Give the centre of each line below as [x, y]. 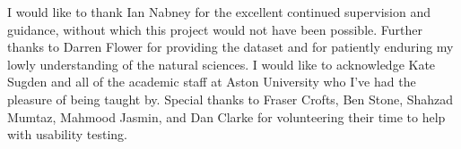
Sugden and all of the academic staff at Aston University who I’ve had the [212, 82]
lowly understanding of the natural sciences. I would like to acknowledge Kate [222, 64]
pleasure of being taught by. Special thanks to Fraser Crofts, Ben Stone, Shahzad [230, 99]
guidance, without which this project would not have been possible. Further [215, 29]
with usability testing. [67, 134]
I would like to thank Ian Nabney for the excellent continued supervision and [219, 12]
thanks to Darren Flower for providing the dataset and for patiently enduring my [230, 47]
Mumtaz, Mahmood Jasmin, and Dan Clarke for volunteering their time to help [226, 116]
